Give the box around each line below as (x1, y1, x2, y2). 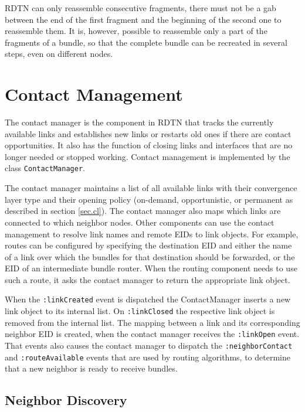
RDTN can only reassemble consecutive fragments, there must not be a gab (5, 2, 276, 13)
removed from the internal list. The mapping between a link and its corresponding (5, 316, 300, 328)
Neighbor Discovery (5, 391, 127, 409)
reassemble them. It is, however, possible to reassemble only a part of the (5, 25, 267, 37)
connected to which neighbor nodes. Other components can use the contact (5, 216, 274, 228)
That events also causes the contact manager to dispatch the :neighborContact (5, 339, 293, 352)
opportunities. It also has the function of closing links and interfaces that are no (5, 139, 293, 151)
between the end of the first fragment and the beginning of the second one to (5, 13, 282, 25)
